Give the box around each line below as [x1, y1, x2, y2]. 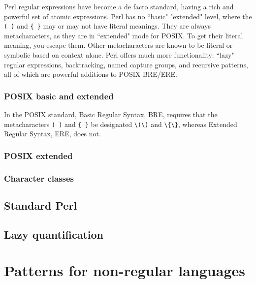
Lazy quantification [4, 226, 103, 242]
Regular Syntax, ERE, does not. [4, 128, 101, 139]
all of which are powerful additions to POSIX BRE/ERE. [4, 69, 177, 79]
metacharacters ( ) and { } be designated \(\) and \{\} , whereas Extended [4, 119, 237, 129]
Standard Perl [4, 197, 77, 213]
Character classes [4, 172, 74, 184]
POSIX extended [4, 149, 73, 161]
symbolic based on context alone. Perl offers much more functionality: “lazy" [4, 50, 234, 60]
